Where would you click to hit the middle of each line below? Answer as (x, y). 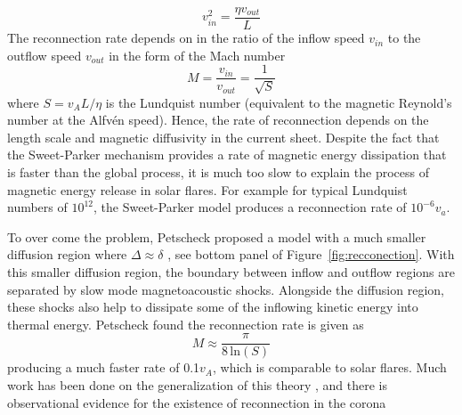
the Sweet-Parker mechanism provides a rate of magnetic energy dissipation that (227, 155)
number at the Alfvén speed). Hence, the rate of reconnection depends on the (218, 120)
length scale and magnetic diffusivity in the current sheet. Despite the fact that (223, 137)
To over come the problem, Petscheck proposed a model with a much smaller (217, 236)
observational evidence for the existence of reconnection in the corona (197, 402)
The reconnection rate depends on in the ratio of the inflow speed (186, 38)
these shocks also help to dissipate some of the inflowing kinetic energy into (213, 307)
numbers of (37, 207)
